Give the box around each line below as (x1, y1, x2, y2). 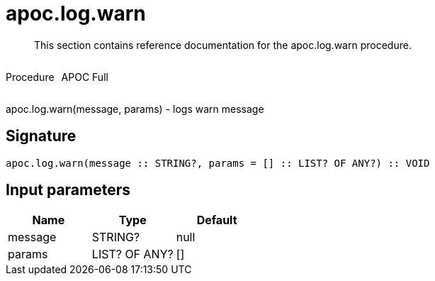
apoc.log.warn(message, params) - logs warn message (6, 102, 264, 115)
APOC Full (61, 70, 108, 83)
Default (196, 213, 237, 228)
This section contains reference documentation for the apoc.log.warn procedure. (34, 38, 412, 51)
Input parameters (6, 181, 131, 199)
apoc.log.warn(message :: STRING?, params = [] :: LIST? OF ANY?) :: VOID (6, 157, 430, 169)
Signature (6, 127, 77, 145)
